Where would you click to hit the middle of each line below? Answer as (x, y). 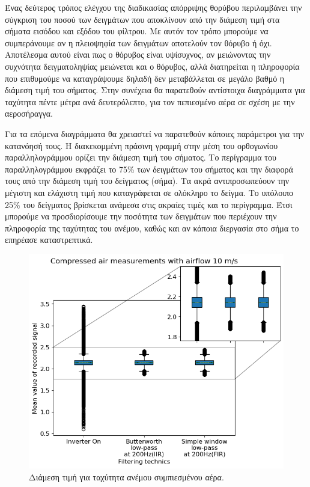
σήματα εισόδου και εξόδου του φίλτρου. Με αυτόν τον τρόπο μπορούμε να (137, 31)
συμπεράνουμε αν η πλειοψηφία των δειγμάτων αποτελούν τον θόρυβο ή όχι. (138, 42)
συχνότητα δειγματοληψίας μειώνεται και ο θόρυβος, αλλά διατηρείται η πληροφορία (152, 66)
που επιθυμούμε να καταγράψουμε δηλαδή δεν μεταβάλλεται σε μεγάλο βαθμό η (145, 78)
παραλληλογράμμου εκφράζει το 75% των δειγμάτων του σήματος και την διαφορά (149, 169)
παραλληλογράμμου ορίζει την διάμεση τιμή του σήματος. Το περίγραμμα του (141, 157)
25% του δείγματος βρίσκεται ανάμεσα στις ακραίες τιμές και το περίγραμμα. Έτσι (149, 204)
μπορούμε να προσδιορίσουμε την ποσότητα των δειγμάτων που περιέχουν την (141, 216)
